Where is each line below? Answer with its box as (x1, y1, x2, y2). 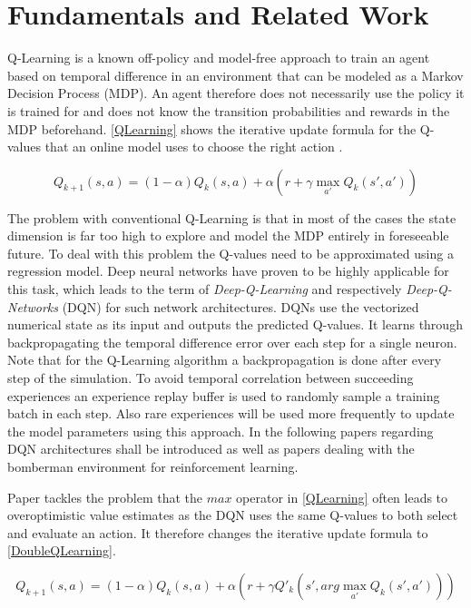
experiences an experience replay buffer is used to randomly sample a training (7, 386, 440, 405)
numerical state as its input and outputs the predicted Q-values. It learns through (7, 315, 463, 334)
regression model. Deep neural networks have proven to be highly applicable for (7, 261, 449, 280)
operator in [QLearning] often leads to (236, 487, 448, 506)
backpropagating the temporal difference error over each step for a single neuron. (7, 332, 457, 351)
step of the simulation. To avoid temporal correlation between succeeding (7, 368, 414, 387)
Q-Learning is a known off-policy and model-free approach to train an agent (7, 48, 430, 67)
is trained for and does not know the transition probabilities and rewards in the (7, 101, 450, 120)
